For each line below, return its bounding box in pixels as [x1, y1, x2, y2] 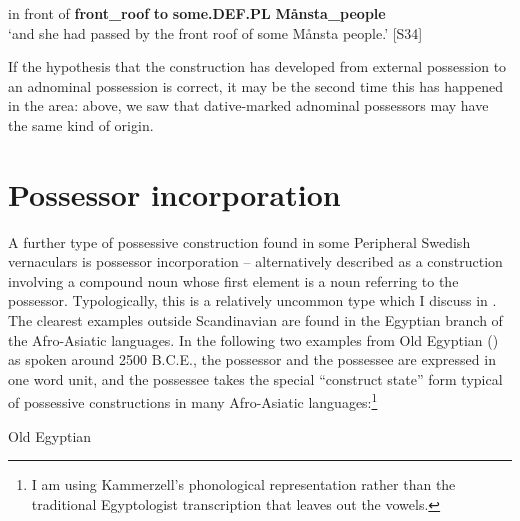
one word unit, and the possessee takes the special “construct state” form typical [8, 368, 503, 389]
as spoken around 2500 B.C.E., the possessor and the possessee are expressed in [8, 349, 496, 370]
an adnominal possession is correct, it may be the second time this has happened [8, 75, 503, 96]
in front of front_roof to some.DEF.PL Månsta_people [8, 3, 386, 23]
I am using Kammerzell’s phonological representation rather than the [31, 474, 456, 495]
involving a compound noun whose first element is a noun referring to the [8, 270, 459, 291]
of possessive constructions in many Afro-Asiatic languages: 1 [8, 389, 378, 413]
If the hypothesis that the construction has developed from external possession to [8, 56, 507, 77]
